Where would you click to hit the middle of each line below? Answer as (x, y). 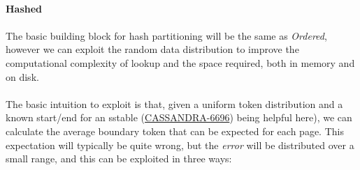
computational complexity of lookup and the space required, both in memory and (180, 62)
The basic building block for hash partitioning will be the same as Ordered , (166, 35)
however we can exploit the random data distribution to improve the (152, 49)
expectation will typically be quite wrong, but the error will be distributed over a (180, 145)
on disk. (22, 76)
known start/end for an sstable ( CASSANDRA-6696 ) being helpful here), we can (179, 117)
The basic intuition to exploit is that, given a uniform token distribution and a (174, 103)
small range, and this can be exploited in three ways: (119, 159)
